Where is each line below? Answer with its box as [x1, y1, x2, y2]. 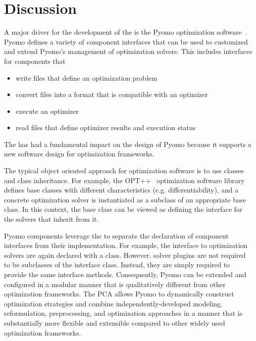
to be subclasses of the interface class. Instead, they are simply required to [4, 259, 230, 270]
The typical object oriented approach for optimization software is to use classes [4, 165, 244, 176]
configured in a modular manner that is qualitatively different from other [4, 279, 226, 289]
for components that [4, 55, 66, 66]
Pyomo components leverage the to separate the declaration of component [4, 230, 229, 241]
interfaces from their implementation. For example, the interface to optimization [4, 240, 248, 250]
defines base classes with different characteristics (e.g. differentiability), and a [4, 185, 239, 195]
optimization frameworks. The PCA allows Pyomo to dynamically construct [4, 289, 234, 299]
